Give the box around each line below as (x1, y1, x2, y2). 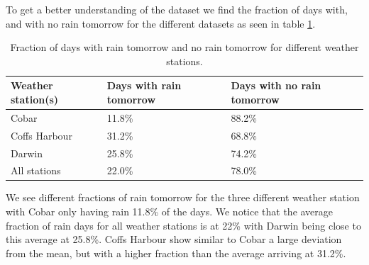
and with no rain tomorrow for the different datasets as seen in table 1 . (6, 16, 316, 30)
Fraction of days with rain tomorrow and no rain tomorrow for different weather (10, 40, 359, 55)
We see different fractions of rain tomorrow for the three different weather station (6, 190, 360, 205)
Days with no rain (231, 78, 321, 93)
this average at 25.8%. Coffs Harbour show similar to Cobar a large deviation (6, 232, 342, 247)
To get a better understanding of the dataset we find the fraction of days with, (6, 2, 348, 16)
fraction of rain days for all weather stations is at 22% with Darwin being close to (6, 218, 361, 232)
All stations (11, 163, 61, 178)
